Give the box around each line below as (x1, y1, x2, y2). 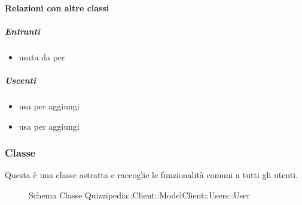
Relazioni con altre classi (5, 1, 109, 14)
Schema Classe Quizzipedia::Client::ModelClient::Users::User (29, 188, 250, 201)
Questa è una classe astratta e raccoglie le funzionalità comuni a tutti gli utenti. (5, 169, 298, 181)
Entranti (5, 25, 41, 37)
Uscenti (5, 74, 36, 86)
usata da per (19, 50, 65, 63)
